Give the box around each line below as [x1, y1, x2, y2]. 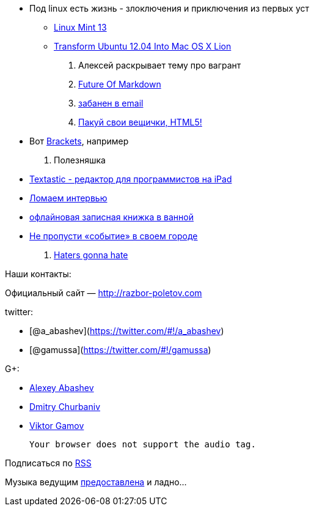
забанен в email [78, 98, 144, 108]
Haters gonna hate [54, 250, 128, 260]
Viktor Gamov [29, 420, 84, 431]
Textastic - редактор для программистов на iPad [29, 174, 232, 184]
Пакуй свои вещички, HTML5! [78, 117, 202, 127]
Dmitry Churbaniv [29, 401, 101, 412]
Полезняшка [54, 155, 106, 165]
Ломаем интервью [29, 193, 108, 203]
